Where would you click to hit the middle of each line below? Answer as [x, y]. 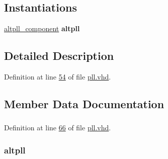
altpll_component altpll [42, 28]
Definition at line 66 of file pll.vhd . [58, 128]
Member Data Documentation [84, 103]
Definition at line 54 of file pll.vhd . [58, 76]
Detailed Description [59, 56]
